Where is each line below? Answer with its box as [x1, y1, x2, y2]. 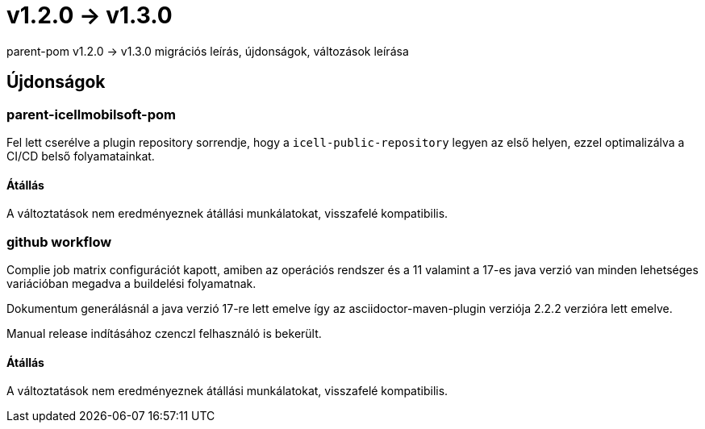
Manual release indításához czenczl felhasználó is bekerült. [6, 326, 322, 340]
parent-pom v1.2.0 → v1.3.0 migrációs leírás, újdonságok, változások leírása [6, 44, 409, 58]
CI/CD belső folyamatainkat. [6, 148, 155, 163]
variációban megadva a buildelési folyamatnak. [6, 276, 257, 290]
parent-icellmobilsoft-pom [6, 106, 177, 123]
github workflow [6, 233, 112, 250]
